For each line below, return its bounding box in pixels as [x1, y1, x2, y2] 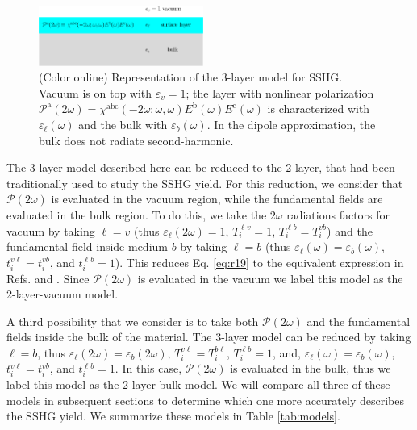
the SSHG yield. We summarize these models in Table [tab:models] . [6, 407, 340, 424]
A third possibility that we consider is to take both [6, 312, 259, 329]
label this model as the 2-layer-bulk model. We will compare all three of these [6, 376, 390, 393]
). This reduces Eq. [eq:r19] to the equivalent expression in [115, 253, 404, 270]
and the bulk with [78, 116, 168, 133]
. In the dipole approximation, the [206, 116, 376, 133]
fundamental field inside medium [6, 238, 168, 255]
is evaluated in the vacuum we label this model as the [137, 269, 403, 286]
